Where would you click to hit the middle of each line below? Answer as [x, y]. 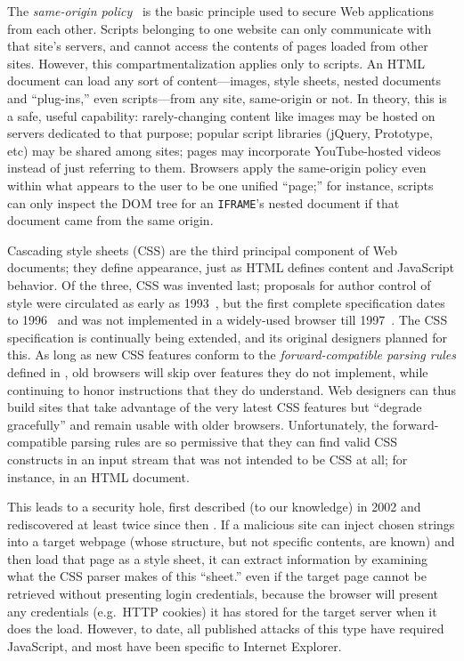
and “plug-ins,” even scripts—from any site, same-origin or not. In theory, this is [227, 97]
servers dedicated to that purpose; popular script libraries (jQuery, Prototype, [220, 133]
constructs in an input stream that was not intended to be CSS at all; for [208, 459]
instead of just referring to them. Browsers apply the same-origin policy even [217, 168]
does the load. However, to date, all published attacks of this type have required [226, 629]
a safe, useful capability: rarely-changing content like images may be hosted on [221, 115]
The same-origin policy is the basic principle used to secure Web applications [221, 11]
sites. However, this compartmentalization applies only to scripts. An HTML [216, 63]
